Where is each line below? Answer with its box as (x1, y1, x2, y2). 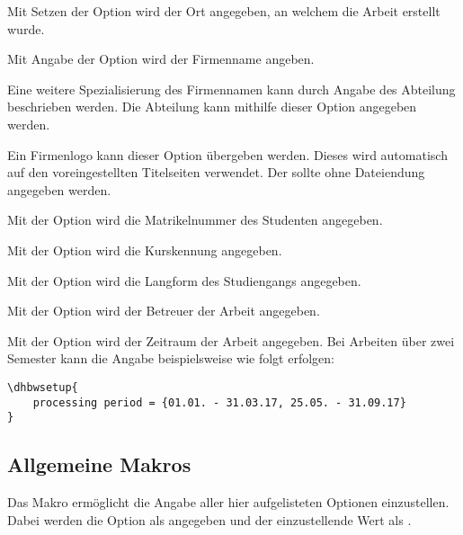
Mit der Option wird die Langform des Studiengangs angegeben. (7, 271, 361, 290)
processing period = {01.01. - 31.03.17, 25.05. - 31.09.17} (32, 396, 406, 409)
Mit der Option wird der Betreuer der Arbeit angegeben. (7, 301, 320, 320)
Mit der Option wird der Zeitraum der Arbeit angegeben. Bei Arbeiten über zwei (7, 331, 455, 350)
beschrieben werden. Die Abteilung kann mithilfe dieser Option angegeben (7, 97, 417, 116)
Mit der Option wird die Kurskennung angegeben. (7, 240, 282, 259)
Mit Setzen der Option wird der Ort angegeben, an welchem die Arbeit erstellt (7, 2, 441, 20)
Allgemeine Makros (7, 450, 191, 478)
